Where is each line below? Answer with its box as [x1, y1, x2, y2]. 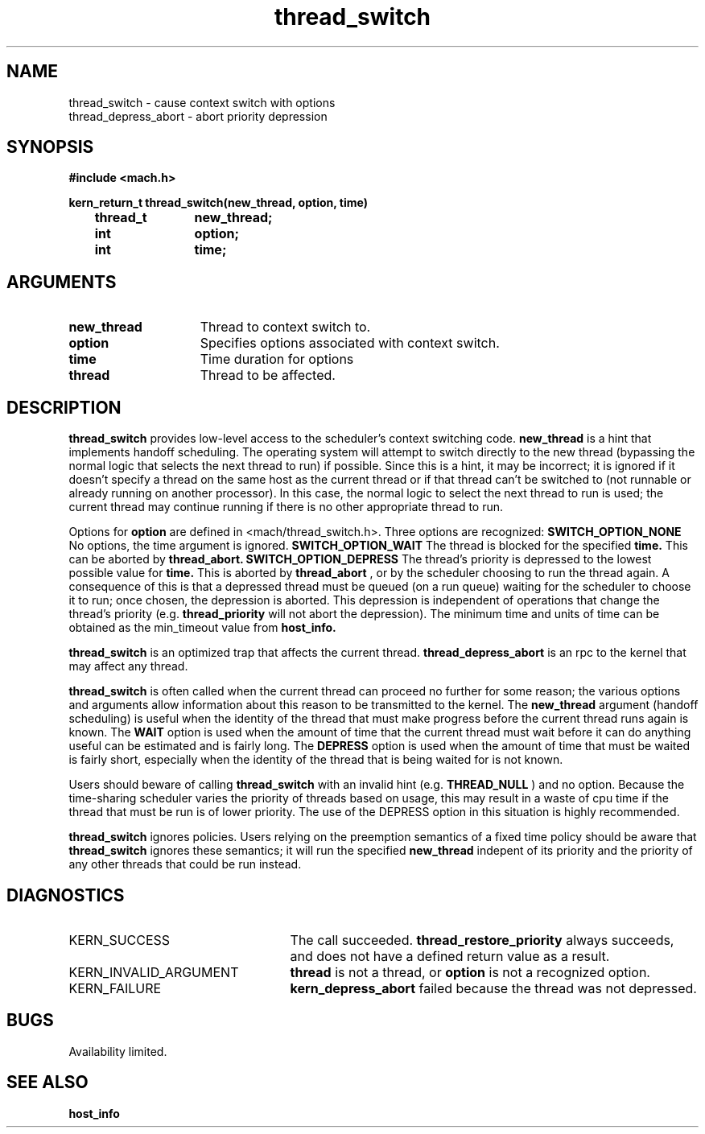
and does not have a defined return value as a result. [290, 947, 610, 964]
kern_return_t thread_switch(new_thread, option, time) [68, 196, 368, 210]
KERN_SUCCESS [68, 931, 171, 948]
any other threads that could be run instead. [68, 857, 302, 872]
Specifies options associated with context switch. [200, 335, 500, 352]
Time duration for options [200, 351, 354, 368]
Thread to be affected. [200, 367, 336, 384]
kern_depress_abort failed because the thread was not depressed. [290, 979, 697, 996]
